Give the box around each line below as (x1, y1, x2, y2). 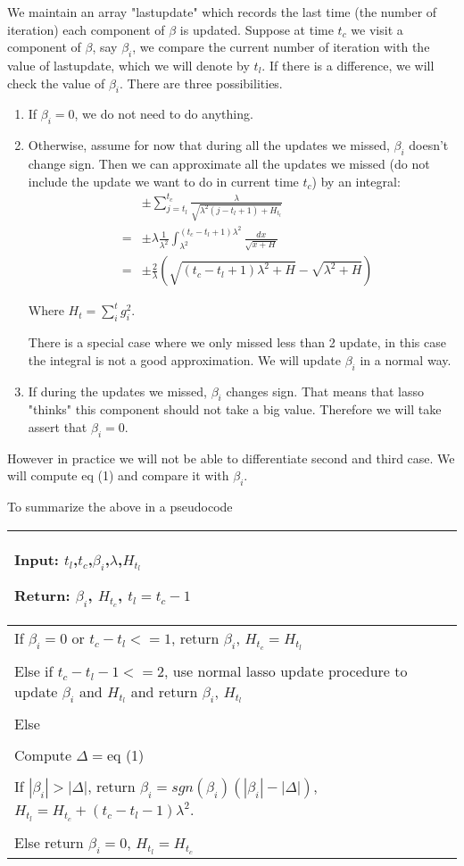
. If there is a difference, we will (261, 55, 435, 74)
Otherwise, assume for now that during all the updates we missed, (28, 136, 390, 154)
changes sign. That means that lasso (226, 381, 425, 400)
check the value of (7, 73, 105, 92)
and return (130, 680, 198, 702)
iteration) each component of (7, 20, 165, 38)
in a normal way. (360, 350, 452, 369)
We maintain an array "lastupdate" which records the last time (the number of (7, 3, 437, 21)
